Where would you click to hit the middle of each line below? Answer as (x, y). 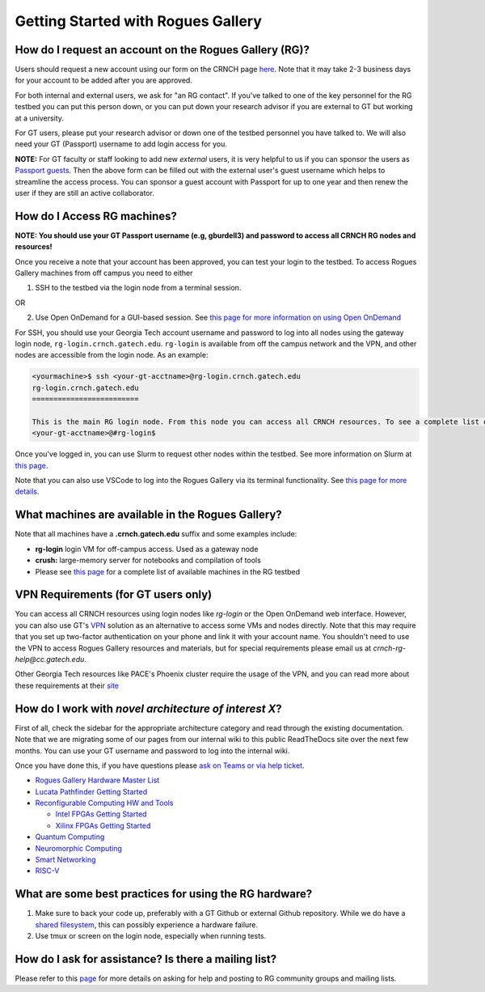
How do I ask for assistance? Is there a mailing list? (146, 959)
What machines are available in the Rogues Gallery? (148, 515)
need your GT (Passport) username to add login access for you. (121, 144)
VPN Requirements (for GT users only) (114, 595)
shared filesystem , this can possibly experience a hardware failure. (147, 924)
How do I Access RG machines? (96, 216)
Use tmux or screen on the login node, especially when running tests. (151, 936)
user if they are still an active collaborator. (85, 193)
